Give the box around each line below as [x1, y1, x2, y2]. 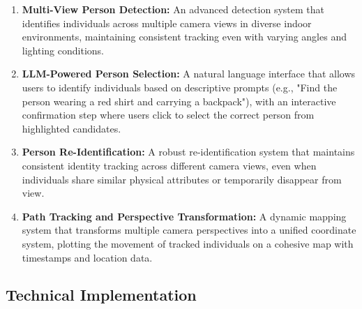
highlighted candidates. [22, 121, 121, 135]
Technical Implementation [6, 284, 197, 306]
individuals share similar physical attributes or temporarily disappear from [22, 172, 342, 186]
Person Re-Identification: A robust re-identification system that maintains [22, 144, 355, 159]
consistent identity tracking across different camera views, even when [22, 158, 317, 172]
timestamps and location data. [22, 250, 153, 264]
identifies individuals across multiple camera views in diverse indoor [22, 15, 312, 30]
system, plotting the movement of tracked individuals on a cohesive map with [22, 236, 354, 250]
